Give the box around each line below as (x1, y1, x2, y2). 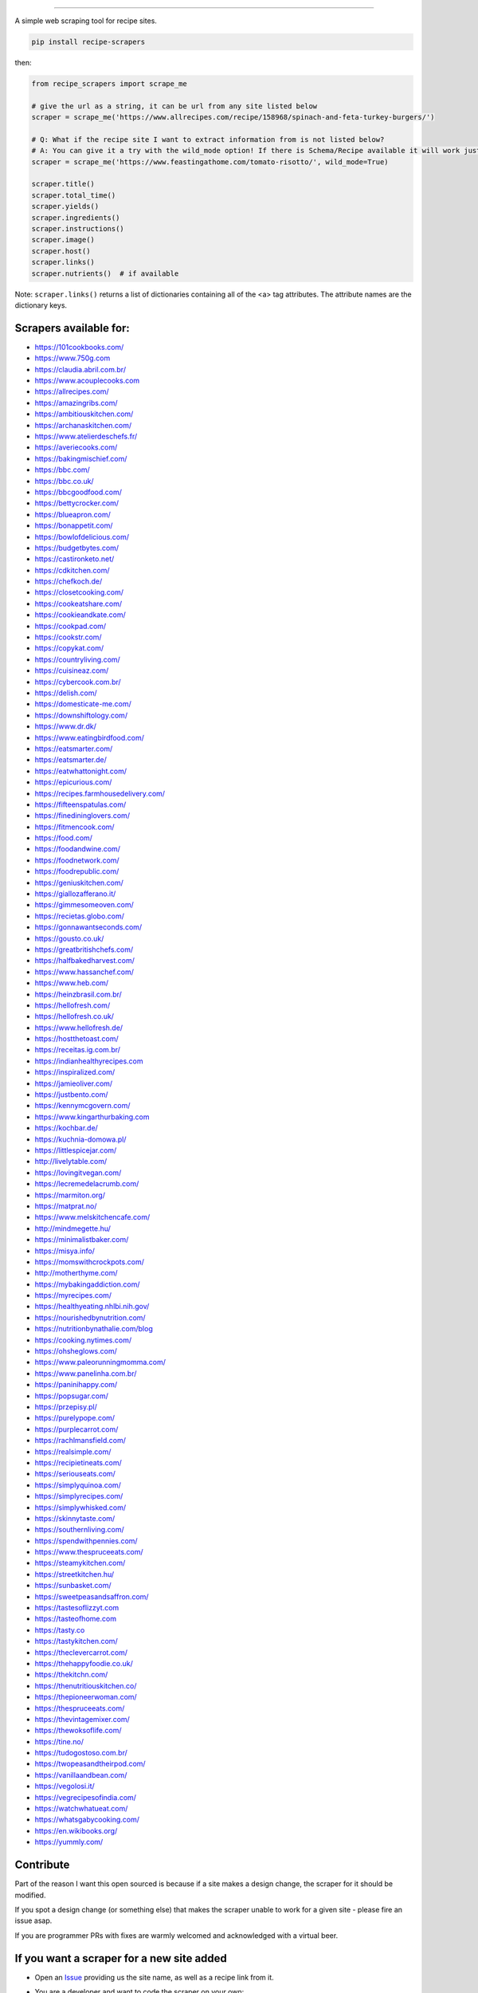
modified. (14, 1890, 46, 1900)
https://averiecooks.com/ (34, 442, 118, 452)
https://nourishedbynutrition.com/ (34, 1312, 147, 1323)
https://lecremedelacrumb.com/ (34, 1179, 139, 1189)
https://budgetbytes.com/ (34, 543, 119, 552)
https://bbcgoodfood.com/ (34, 487, 123, 497)
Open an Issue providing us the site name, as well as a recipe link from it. (34, 1972, 274, 1982)
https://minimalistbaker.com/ (34, 1235, 129, 1244)
